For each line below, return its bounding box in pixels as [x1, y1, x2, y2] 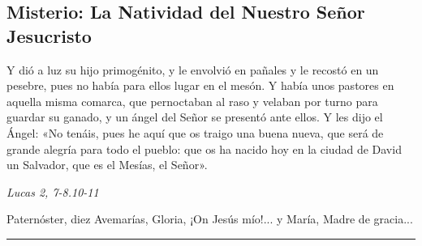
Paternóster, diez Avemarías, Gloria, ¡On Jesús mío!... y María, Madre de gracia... [6, 210, 413, 227]
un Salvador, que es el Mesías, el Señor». [6, 156, 208, 173]
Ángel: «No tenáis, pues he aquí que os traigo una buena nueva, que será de [6, 124, 384, 141]
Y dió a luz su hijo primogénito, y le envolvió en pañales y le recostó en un [6, 61, 379, 78]
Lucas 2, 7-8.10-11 [6, 183, 99, 200]
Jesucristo [6, 23, 92, 48]
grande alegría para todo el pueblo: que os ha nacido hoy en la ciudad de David [6, 140, 402, 157]
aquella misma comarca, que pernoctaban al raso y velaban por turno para [6, 92, 378, 109]
